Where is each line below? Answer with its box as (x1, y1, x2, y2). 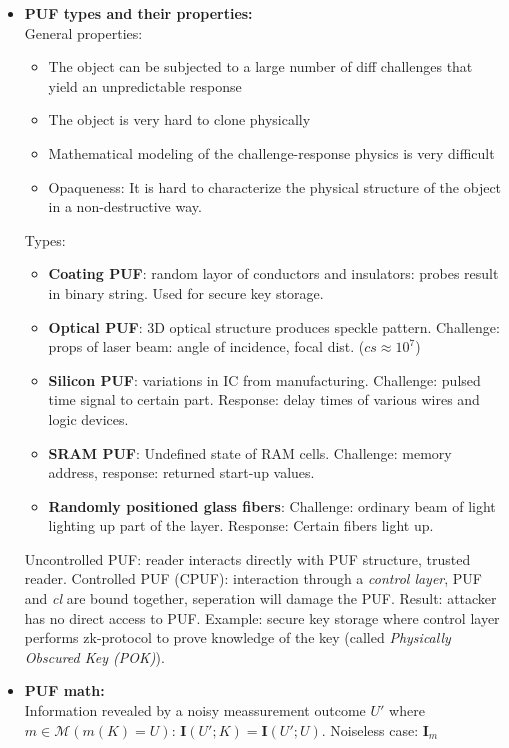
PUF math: (24, 680, 105, 701)
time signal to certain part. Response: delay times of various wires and (48, 389, 480, 410)
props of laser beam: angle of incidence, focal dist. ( (48, 336, 365, 357)
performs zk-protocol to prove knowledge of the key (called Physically (24, 627, 451, 648)
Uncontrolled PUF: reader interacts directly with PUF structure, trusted (24, 548, 471, 569)
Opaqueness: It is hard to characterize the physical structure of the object (48, 176, 502, 197)
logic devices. (48, 408, 129, 429)
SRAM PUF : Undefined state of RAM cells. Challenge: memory (48, 442, 452, 463)
